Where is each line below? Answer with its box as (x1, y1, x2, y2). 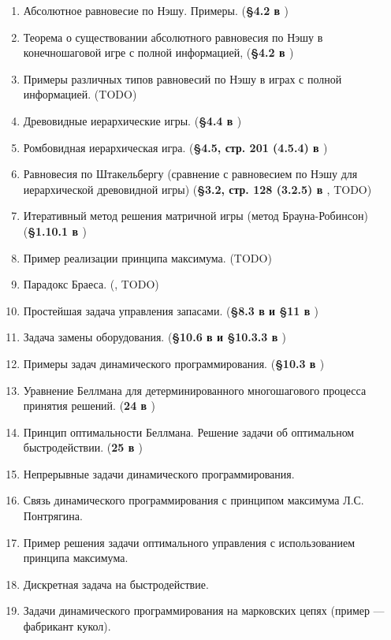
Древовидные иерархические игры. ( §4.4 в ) (23, 112, 242, 128)
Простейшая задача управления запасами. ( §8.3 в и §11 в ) (23, 302, 319, 318)
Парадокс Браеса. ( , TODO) (23, 276, 159, 292)
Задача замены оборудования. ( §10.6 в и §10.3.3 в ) (23, 329, 287, 345)
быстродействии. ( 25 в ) (23, 439, 143, 456)
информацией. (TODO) (23, 86, 137, 102)
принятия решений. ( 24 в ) (23, 397, 155, 414)
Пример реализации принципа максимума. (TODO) (23, 249, 272, 266)
